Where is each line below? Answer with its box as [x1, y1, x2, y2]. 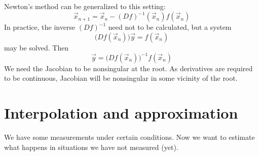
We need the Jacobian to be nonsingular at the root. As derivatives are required [4, 63, 253, 73]
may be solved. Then [4, 42, 69, 53]
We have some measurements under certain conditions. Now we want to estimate [4, 132, 255, 142]
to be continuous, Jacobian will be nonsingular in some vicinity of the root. [4, 73, 238, 83]
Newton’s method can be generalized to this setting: [4, 1, 166, 11]
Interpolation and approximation [4, 102, 238, 123]
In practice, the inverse [4, 22, 76, 32]
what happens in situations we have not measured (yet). [4, 141, 178, 152]
